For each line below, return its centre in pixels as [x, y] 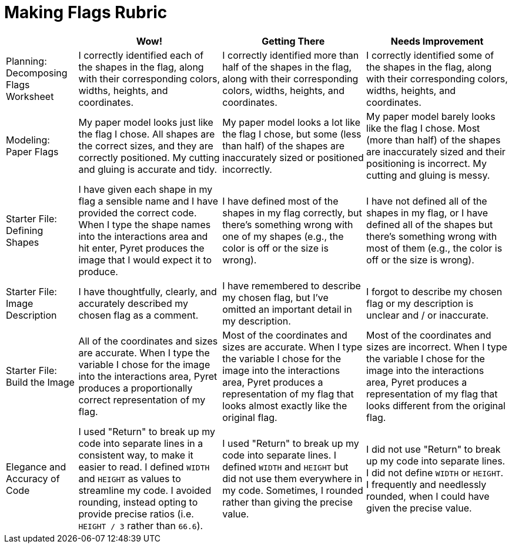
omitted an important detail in [287, 309]
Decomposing [37, 73]
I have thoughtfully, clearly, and [148, 291]
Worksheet [30, 96]
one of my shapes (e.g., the [283, 236]
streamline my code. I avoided [145, 490]
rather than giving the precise [287, 502]
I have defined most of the [280, 201]
